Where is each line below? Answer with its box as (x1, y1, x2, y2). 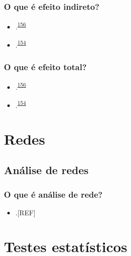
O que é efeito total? (4, 60, 87, 73)
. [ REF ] (15, 207, 36, 217)
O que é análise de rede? (4, 188, 103, 200)
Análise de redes (4, 162, 89, 178)
